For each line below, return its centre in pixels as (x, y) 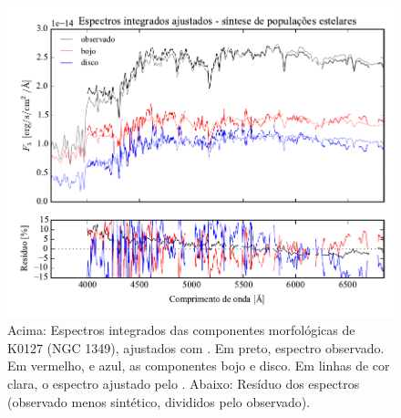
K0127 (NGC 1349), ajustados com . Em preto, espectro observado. (196, 347)
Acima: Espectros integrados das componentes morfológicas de (181, 330)
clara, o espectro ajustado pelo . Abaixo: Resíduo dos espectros (184, 384)
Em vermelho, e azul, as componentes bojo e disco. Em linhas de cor (199, 366)
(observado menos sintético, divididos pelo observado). (159, 401)
